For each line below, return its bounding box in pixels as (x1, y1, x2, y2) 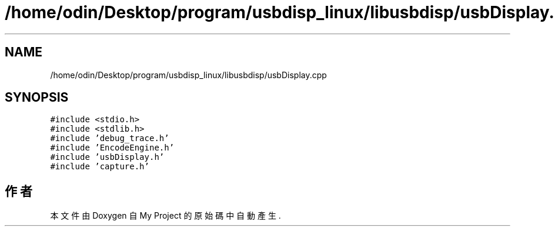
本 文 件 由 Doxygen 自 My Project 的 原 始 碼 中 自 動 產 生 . (50, 210, 281, 221)
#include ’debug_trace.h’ (50, 133, 169, 143)
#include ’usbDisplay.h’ (50, 152, 165, 162)
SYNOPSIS (5, 90, 69, 105)
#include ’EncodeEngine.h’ (50, 143, 175, 153)
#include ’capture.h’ (50, 162, 149, 172)
